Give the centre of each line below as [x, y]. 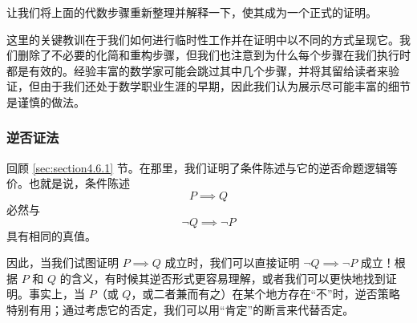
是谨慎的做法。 [46, 101]
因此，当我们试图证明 [63, 262]
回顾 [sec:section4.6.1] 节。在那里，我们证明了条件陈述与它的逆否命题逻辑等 [202, 167]
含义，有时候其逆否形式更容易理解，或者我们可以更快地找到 [228, 278]
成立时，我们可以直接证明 [232, 262]
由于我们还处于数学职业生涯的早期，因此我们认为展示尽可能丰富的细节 [225, 86]
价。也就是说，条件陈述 [68, 183]
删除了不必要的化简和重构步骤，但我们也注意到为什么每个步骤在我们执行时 [214, 55]
